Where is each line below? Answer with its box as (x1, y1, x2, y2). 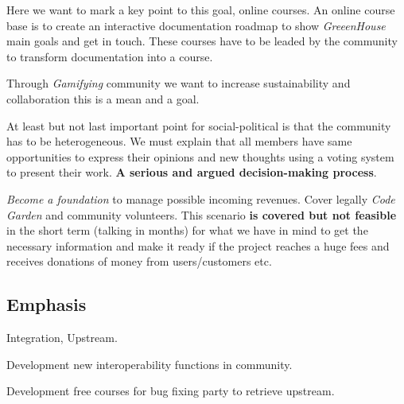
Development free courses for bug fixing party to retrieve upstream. (6, 383, 335, 399)
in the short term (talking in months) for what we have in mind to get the (6, 222, 368, 239)
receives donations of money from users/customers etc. (6, 253, 272, 270)
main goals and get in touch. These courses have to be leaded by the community (6, 33, 398, 49)
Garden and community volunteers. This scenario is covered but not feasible (6, 206, 397, 223)
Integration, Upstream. (6, 329, 118, 346)
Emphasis (6, 292, 87, 317)
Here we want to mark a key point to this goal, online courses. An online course (6, 2, 395, 17)
